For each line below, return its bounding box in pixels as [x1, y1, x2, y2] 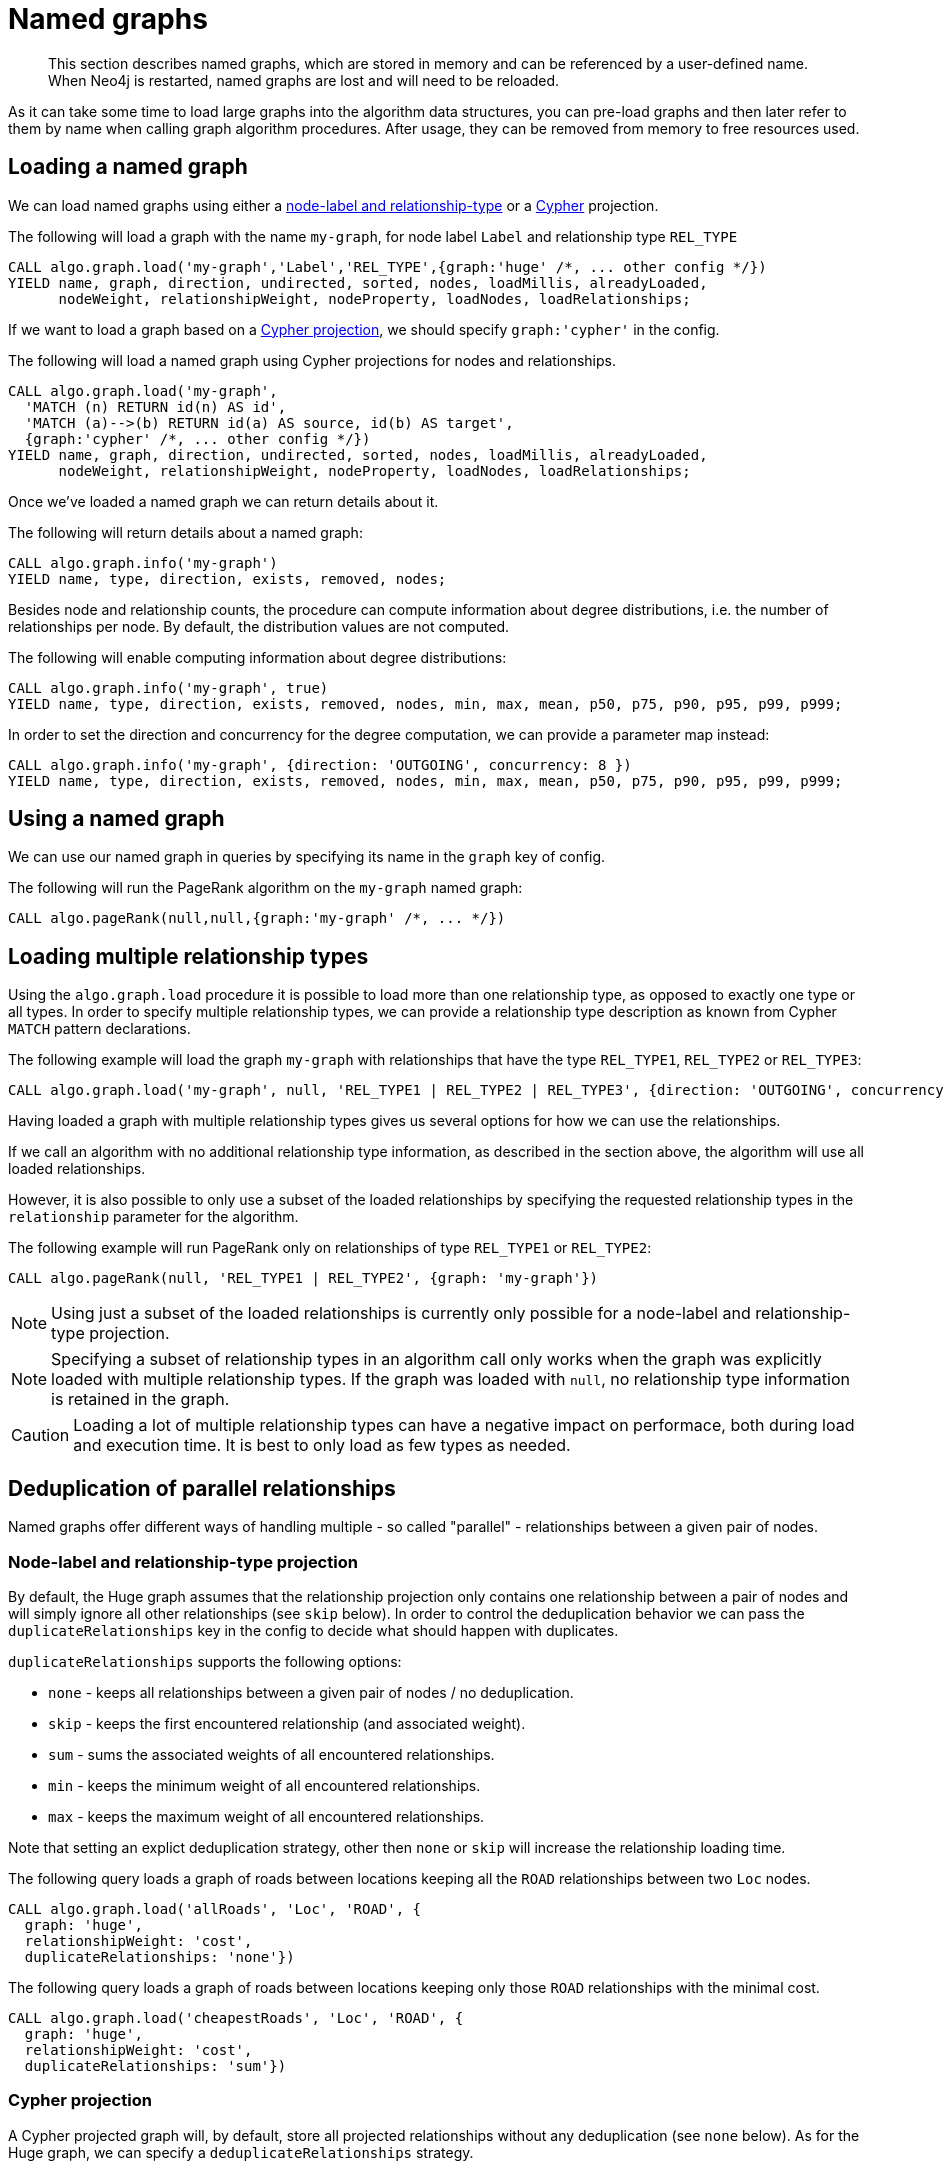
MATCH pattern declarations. [8, 1020, 191, 1038]
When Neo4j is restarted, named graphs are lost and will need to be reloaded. [48, 71, 560, 89]
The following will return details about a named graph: [8, 523, 363, 541]
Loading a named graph [8, 154, 248, 180]
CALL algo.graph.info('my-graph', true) [8, 679, 329, 696]
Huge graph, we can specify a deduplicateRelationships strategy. [8, 2143, 474, 2161]
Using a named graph [8, 806, 225, 832]
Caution [11, 1425, 70, 1446]
